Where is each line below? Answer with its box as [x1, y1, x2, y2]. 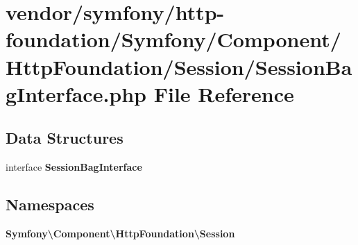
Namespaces [6, 194, 94, 215]
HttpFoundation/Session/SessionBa [6, 52, 352, 81]
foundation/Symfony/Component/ [6, 25, 341, 53]
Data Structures [6, 127, 123, 149]
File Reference [153, 79, 294, 108]
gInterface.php [6, 79, 147, 108]
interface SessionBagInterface [6, 160, 142, 174]
